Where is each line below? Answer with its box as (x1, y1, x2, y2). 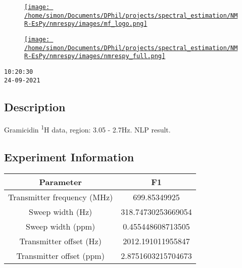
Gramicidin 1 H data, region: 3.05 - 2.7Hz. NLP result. (4, 123, 171, 135)
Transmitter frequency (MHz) (8, 191, 113, 203)
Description (4, 99, 66, 114)
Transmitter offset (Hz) (19, 235, 102, 247)
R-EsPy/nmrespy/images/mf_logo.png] (24, 20, 148, 28)
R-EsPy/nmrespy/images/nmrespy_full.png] (24, 53, 166, 60)
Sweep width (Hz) (29, 205, 92, 217)
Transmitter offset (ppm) (16, 249, 105, 261)
